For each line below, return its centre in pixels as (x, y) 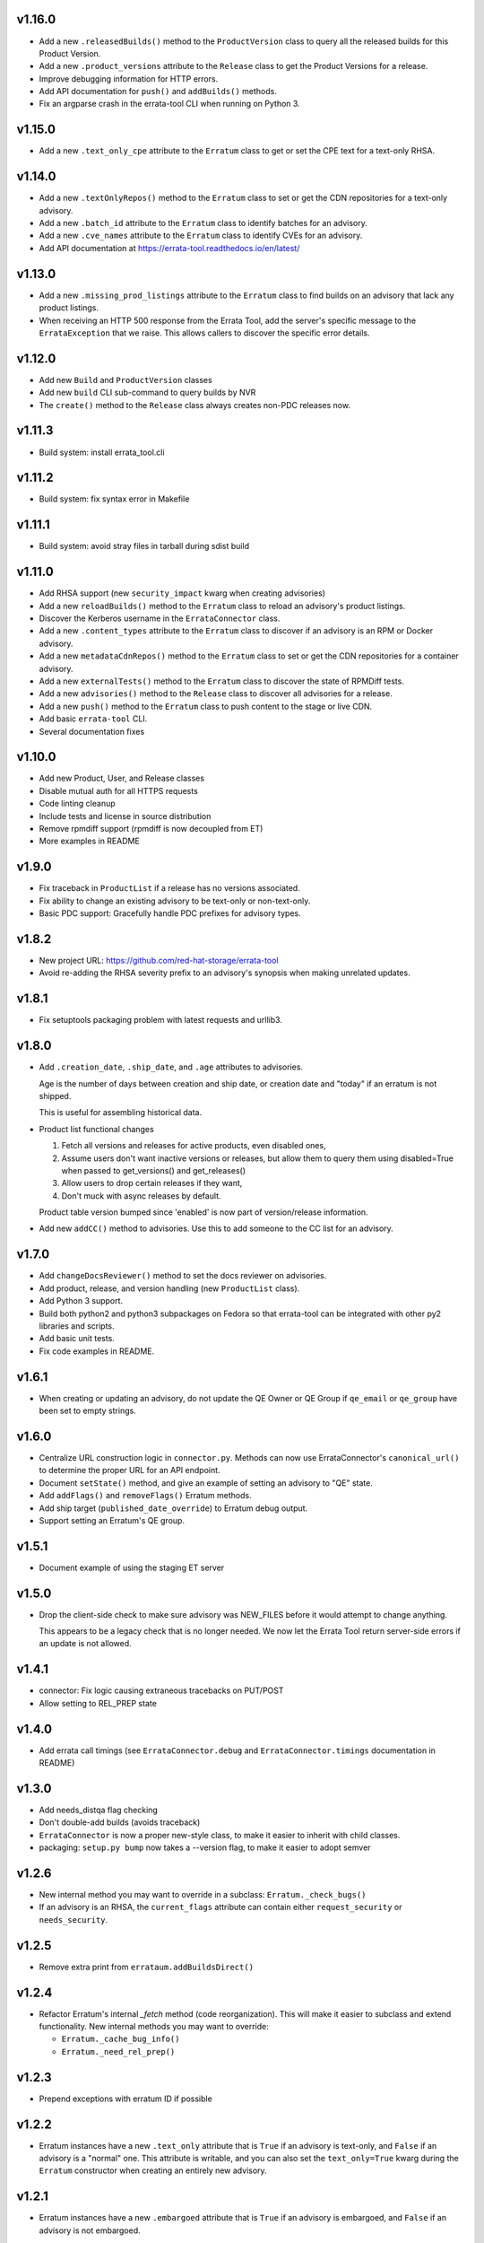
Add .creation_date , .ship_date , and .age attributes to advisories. (171, 1067)
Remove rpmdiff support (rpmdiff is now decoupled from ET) (151, 829)
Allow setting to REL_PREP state (98, 1703)
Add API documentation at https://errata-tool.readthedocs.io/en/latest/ (169, 248)
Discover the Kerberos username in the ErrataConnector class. (160, 618)
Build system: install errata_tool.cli (102, 452)
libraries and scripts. (77, 1326)
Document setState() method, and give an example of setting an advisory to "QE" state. (206, 1483)
